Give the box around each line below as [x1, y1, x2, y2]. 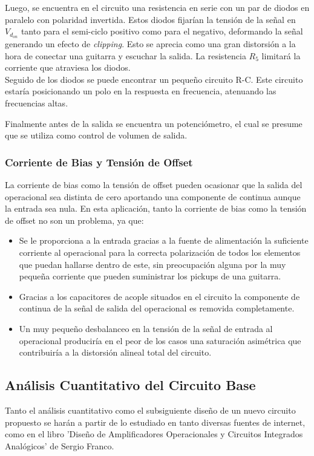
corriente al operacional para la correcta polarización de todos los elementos [19, 246, 301, 258]
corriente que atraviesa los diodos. [5, 61, 131, 74]
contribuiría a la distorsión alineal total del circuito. [19, 346, 212, 359]
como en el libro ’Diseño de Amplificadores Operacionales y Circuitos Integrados [5, 428, 303, 440]
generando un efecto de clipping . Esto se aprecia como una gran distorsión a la [5, 37, 296, 50]
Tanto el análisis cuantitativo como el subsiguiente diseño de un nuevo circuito [5, 403, 296, 416]
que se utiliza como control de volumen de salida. [5, 129, 188, 142]
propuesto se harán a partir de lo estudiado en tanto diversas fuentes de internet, [5, 415, 306, 428]
